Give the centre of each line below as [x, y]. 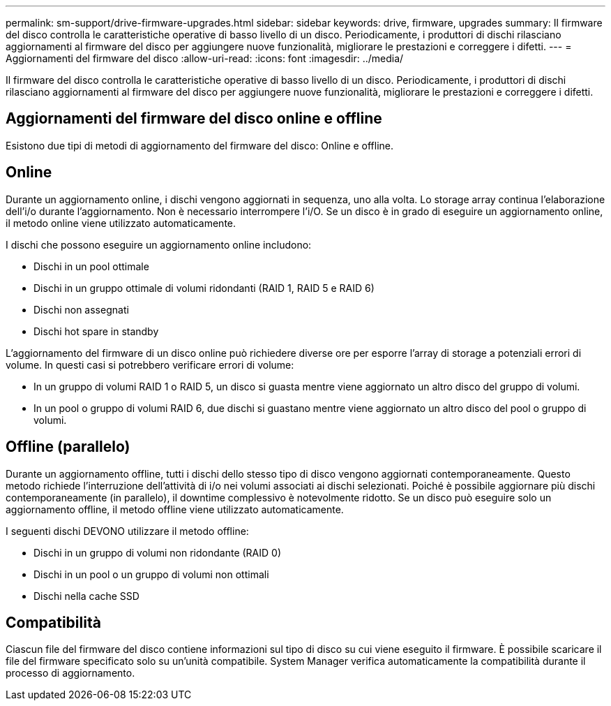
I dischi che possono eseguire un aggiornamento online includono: [159, 244]
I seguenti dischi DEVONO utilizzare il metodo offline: [127, 531]
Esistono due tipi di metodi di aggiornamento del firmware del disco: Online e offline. [200, 145]
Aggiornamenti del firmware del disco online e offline [194, 119]
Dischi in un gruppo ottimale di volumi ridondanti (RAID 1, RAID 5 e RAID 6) [204, 288]
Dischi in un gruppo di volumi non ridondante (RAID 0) [158, 552]
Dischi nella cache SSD [86, 596]
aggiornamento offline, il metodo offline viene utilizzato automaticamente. [175, 509]
